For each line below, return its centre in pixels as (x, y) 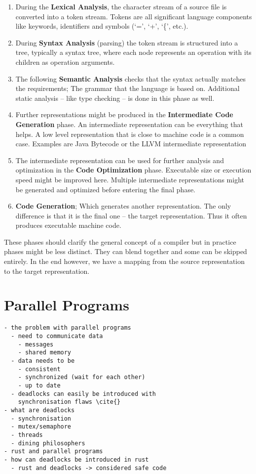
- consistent (39, 369)
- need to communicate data (57, 336)
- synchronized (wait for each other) (82, 377)
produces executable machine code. (68, 225)
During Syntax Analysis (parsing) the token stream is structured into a (127, 42)
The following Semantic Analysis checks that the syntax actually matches (130, 78)
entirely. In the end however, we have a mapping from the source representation (125, 261)
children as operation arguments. (65, 62)
